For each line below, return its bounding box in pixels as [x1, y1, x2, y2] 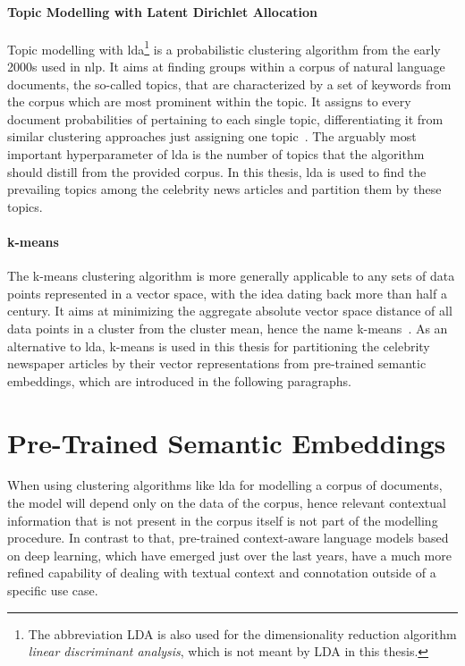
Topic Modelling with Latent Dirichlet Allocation [7, 2, 317, 21]
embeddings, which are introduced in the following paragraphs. [7, 371, 351, 390]
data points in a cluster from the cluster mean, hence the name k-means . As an [7, 318, 448, 337]
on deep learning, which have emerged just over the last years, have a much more [7, 545, 452, 564]
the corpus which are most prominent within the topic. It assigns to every [7, 92, 411, 111]
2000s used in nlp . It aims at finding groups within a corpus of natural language [7, 57, 445, 76]
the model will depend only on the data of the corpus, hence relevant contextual [7, 493, 446, 512]
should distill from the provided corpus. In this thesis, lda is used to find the [7, 162, 427, 181]
